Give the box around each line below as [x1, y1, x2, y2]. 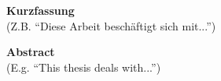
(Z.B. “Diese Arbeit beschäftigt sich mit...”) [6, 17, 216, 33]
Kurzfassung [6, 2, 75, 18]
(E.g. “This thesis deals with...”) [6, 58, 161, 75]
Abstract [6, 44, 55, 60]
